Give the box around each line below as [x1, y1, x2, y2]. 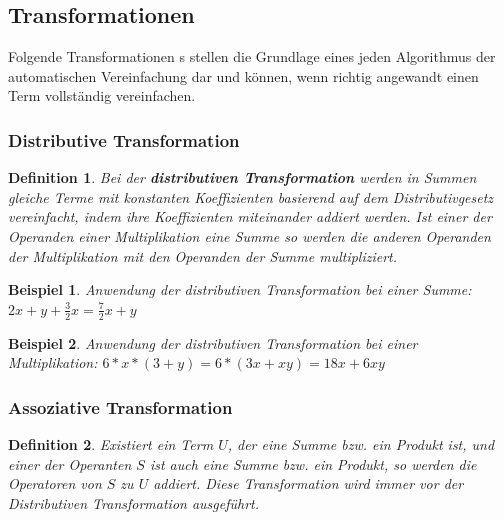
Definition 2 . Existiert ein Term [8, 434, 214, 454]
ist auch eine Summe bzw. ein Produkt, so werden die [149, 453, 477, 474]
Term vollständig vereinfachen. [8, 85, 196, 106]
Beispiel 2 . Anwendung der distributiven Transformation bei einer [8, 332, 418, 353]
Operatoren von [8, 473, 102, 494]
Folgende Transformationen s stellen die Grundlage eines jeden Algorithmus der [8, 46, 496, 67]
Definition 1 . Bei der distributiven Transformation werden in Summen [8, 167, 477, 188]
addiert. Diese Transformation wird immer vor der [153, 473, 464, 494]
